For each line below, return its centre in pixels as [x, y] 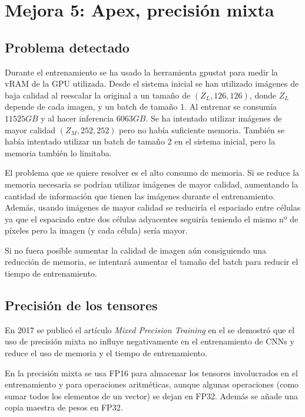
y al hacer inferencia [77, 118]
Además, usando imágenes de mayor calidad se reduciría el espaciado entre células [153, 207]
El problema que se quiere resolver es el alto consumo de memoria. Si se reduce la [152, 173]
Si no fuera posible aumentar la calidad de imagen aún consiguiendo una [135, 250]
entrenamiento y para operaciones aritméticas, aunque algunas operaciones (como [152, 384]
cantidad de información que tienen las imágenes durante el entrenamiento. [140, 196]
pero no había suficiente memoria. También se [202, 129]
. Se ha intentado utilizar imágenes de [214, 118]
